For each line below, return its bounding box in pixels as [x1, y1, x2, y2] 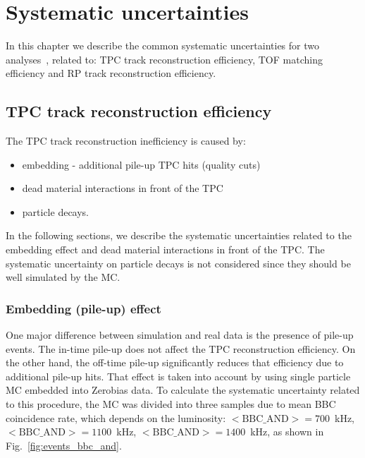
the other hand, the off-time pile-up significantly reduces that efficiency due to [6, 355, 344, 370]
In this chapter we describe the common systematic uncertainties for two [6, 38, 319, 53]
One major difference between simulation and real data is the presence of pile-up [6, 327, 354, 342]
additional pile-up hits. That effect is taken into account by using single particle [6, 368, 351, 383]
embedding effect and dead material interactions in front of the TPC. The [6, 242, 325, 257]
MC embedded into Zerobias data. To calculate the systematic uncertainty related [6, 382, 360, 397]
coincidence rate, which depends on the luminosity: [6, 410, 226, 425]
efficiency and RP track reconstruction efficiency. [6, 66, 216, 80]
